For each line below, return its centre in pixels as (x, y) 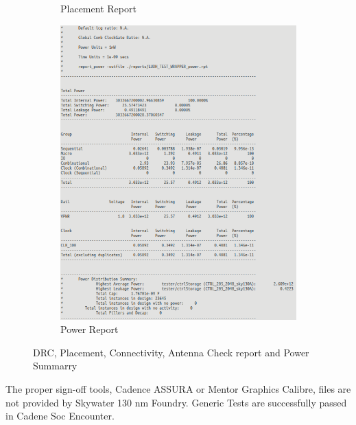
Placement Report (98, 8)
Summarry (55, 366)
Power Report (90, 329)
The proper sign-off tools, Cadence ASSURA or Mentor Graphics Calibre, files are (178, 389)
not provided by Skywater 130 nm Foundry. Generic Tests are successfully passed (176, 402)
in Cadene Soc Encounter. (60, 416)
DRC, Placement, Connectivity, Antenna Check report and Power (171, 352)
